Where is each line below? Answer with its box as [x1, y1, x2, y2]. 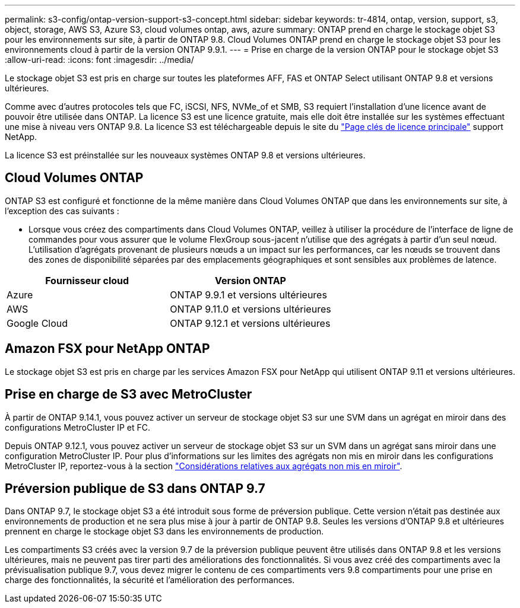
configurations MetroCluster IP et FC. [5, 422, 150, 432]
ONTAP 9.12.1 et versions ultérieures [170, 317, 331, 329]
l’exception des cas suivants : [5, 205, 119, 216]
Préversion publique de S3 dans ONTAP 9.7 [5, 480, 265, 496]
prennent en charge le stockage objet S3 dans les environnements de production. [5, 526, 324, 537]
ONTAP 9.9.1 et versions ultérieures [170, 288, 327, 301]
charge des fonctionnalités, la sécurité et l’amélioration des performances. [5, 575, 295, 585]
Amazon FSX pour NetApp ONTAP [5, 341, 210, 356]
